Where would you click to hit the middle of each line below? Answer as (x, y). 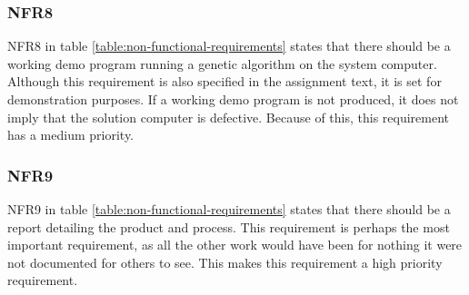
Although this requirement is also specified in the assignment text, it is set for (225, 81)
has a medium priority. (71, 135)
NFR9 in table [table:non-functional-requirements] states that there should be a (229, 209)
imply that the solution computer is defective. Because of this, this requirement (229, 117)
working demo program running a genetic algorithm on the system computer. (222, 63)
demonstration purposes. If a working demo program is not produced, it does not (233, 99)
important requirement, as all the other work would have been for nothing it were (235, 245)
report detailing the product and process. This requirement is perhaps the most (229, 226)
